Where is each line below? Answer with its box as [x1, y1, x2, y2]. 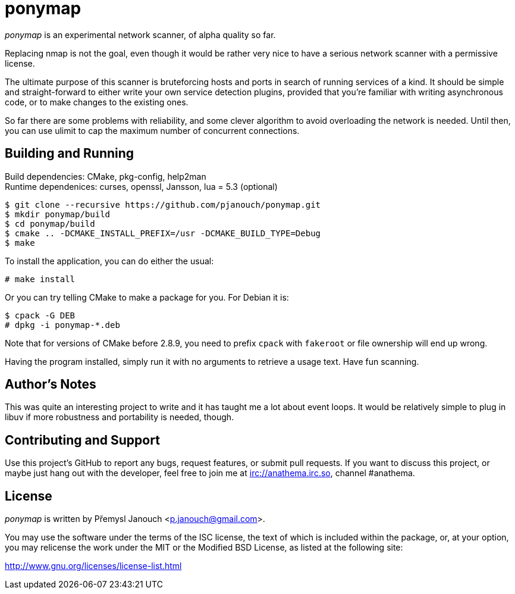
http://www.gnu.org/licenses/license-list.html [5, 561, 182, 571]
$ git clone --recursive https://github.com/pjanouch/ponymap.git [5, 199, 321, 210]
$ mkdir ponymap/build [5, 209, 111, 219]
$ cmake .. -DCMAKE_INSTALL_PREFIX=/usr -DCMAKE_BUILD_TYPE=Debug [5, 228, 321, 238]
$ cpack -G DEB [5, 310, 76, 320]
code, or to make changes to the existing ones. [5, 96, 189, 107]
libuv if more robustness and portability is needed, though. [5, 412, 234, 423]
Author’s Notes [5, 377, 96, 392]
